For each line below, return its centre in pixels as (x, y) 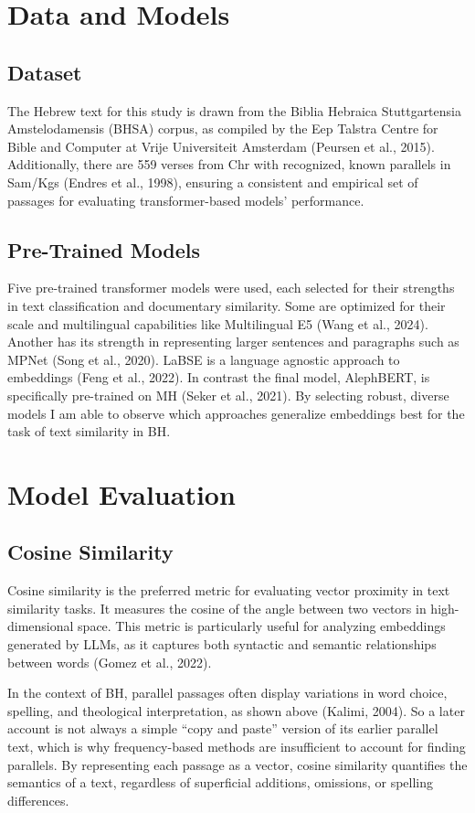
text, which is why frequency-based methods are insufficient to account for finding (237, 747)
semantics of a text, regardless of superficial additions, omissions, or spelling (221, 782)
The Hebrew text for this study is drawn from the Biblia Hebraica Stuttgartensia (234, 110)
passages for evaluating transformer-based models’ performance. (186, 200)
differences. (38, 800)
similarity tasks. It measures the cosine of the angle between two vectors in (217, 608)
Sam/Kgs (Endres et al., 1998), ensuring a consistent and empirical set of (213, 182)
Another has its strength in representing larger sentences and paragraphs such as (233, 342)
